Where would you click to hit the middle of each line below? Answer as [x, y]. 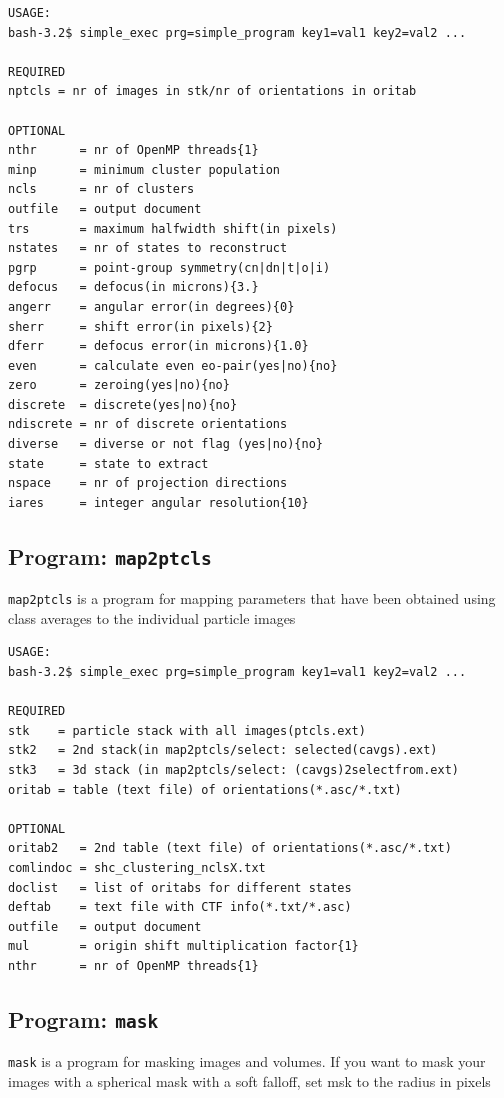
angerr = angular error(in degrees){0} [151, 306]
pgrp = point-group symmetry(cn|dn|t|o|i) [169, 267]
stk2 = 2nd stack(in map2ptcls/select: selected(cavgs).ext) [223, 750]
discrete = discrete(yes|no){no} [123, 404]
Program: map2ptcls [110, 555]
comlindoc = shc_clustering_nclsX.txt [137, 868]
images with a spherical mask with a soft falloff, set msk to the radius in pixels [249, 1081]
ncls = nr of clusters [101, 189]
